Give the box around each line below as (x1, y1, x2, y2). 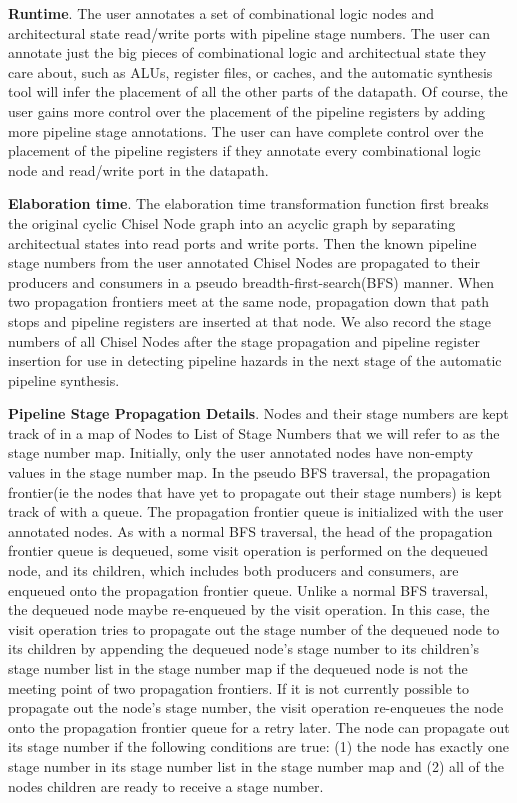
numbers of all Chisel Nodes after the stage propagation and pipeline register (8, 330, 480, 351)
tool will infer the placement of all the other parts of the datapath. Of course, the (8, 81, 508, 102)
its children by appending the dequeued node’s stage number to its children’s (8, 638, 480, 659)
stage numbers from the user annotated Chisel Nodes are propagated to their (8, 252, 480, 273)
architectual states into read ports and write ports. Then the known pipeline (8, 232, 477, 253)
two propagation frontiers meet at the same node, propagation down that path (8, 291, 489, 312)
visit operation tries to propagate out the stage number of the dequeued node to (8, 618, 500, 639)
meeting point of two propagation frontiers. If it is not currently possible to (8, 677, 469, 698)
